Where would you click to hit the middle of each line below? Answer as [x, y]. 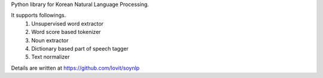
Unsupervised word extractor [68, 23]
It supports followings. [39, 15]
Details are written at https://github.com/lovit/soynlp [75, 68]
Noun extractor [50, 40]
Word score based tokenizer [66, 32]
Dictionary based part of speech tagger [80, 48]
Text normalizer [51, 57]
